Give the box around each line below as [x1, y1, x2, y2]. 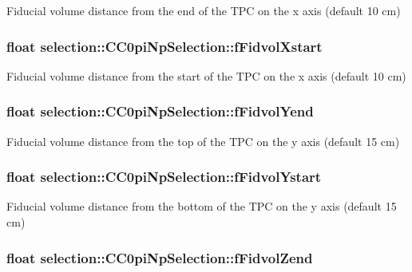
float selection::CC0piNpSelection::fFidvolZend [6, 247, 313, 267]
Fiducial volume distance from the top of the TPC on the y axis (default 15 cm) [6, 132, 400, 149]
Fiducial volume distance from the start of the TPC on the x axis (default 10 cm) [6, 67, 406, 84]
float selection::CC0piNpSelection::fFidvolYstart [6, 167, 322, 187]
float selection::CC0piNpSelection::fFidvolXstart [6, 36, 323, 56]
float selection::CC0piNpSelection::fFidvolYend [6, 101, 314, 121]
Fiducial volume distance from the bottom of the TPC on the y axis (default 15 [6, 198, 397, 215]
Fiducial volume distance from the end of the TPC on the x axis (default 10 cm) [6, 2, 401, 18]
